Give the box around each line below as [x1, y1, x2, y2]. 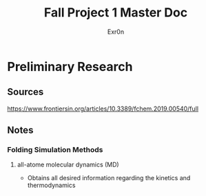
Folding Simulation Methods [7, 145, 103, 155]
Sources [7, 86, 44, 98]
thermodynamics [27, 181, 76, 190]
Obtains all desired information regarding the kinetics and [27, 174, 191, 182]
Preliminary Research [7, 58, 133, 74]
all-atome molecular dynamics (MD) [17, 160, 119, 169]
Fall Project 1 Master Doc [43, 5, 188, 21]
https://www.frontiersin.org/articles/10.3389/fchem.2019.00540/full [7, 105, 198, 113]
